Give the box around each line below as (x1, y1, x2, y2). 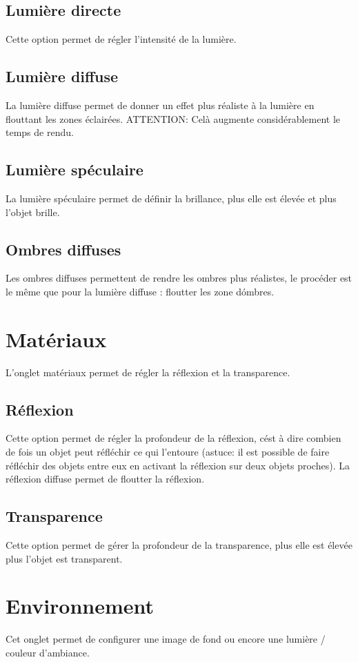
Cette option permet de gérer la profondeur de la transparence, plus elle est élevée (6, 538, 352, 552)
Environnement (6, 592, 155, 620)
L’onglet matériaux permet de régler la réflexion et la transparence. (6, 364, 290, 379)
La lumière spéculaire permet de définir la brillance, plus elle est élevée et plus (6, 191, 337, 205)
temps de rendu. (6, 125, 74, 139)
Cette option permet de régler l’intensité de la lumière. (6, 32, 237, 46)
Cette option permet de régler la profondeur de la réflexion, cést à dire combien (6, 431, 341, 445)
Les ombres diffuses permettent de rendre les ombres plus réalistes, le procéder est (6, 271, 352, 285)
